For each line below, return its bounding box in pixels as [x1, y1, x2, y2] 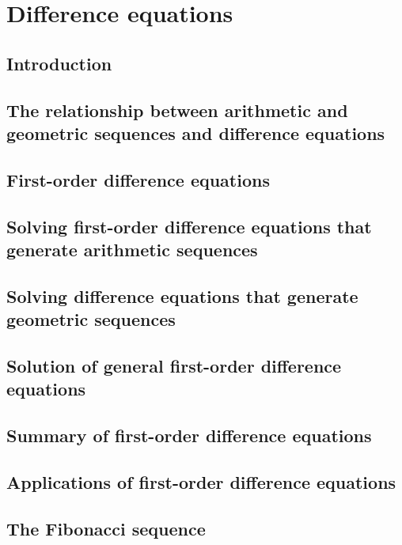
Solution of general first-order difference [6, 353, 342, 377]
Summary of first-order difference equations [6, 423, 372, 448]
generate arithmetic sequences [6, 237, 258, 261]
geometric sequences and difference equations [6, 120, 385, 145]
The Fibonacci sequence [6, 516, 206, 540]
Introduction [6, 51, 112, 75]
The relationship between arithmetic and [6, 97, 348, 122]
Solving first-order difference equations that [6, 214, 372, 238]
